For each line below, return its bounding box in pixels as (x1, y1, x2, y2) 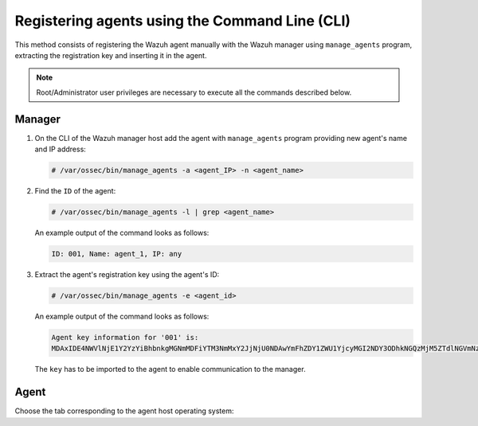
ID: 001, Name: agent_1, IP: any (51, 249, 182, 258)
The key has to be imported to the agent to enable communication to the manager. (34, 365, 306, 374)
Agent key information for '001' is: (51, 333, 199, 342)
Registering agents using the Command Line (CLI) (14, 12, 351, 29)
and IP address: (34, 144, 87, 154)
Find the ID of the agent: (34, 186, 116, 195)
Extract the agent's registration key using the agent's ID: (34, 269, 220, 279)
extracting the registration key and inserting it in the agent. (14, 50, 207, 60)
